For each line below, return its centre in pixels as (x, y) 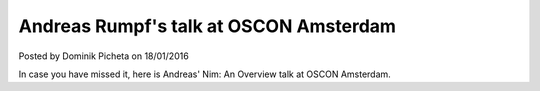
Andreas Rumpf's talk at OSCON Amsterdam (207, 26)
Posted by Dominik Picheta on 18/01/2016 (103, 56)
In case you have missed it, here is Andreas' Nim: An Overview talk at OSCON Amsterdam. (205, 74)
